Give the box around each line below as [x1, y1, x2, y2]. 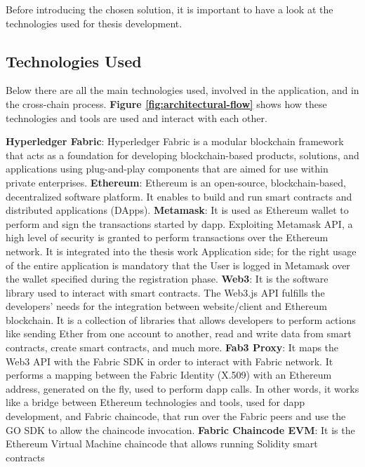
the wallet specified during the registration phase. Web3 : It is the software [6, 271, 328, 286]
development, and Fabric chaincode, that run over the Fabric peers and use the [6, 409, 346, 424]
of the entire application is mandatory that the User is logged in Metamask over [6, 257, 350, 272]
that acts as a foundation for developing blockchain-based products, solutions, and [6, 147, 359, 162]
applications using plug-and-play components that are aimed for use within [6, 161, 328, 176]
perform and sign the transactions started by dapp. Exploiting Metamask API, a [6, 216, 353, 231]
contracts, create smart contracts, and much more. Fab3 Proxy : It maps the [6, 340, 339, 355]
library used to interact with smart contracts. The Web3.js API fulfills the [6, 285, 325, 299]
